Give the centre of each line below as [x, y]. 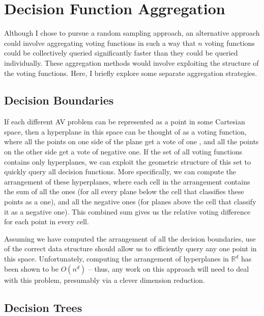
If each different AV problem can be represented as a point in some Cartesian [125, 122]
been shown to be [32, 268]
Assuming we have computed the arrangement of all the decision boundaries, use [130, 238]
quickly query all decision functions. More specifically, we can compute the [120, 172]
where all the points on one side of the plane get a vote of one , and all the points [131, 141]
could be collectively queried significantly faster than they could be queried [121, 53]
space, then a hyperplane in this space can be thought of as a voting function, [125, 131]
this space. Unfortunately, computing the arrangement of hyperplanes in [116, 259]
